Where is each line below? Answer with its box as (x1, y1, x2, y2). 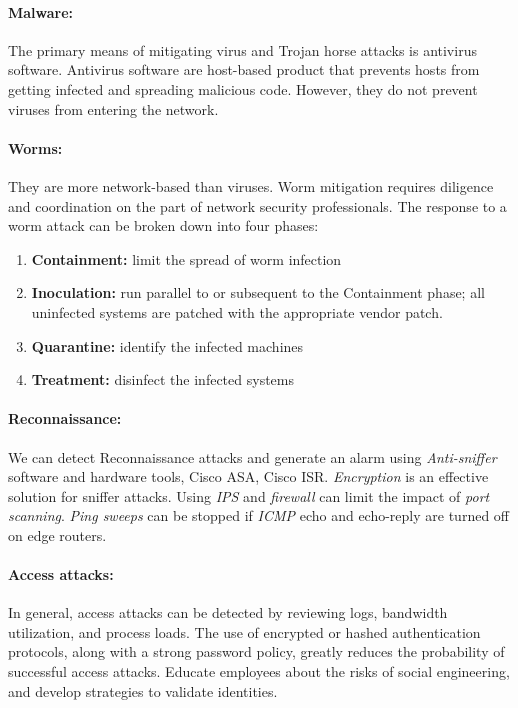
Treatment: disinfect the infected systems (31, 369, 294, 390)
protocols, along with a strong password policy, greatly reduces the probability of (8, 641, 505, 662)
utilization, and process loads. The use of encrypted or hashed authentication (8, 621, 481, 642)
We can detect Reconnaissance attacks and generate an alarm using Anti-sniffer (8, 446, 497, 467)
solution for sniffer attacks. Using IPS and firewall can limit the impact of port (8, 485, 490, 506)
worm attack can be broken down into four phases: (8, 215, 319, 236)
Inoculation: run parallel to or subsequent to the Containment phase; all (31, 282, 485, 303)
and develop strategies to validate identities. (8, 680, 278, 701)
